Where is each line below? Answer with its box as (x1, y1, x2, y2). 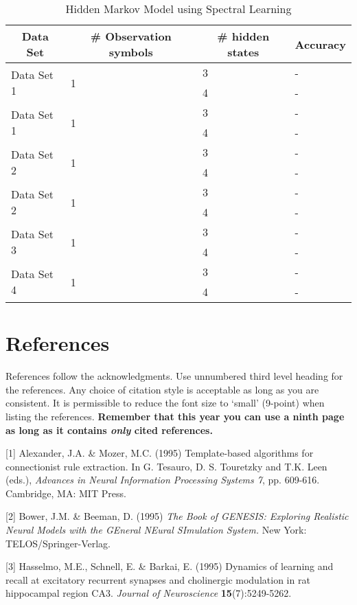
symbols (108, 44, 153, 60)
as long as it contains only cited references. (5, 422, 213, 437)
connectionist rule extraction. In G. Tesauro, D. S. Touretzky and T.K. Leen (5, 459, 327, 473)
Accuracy (295, 36, 346, 52)
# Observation (90, 28, 172, 44)
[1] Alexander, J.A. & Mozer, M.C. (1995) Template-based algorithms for (5, 446, 314, 460)
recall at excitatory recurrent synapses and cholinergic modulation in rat (5, 572, 310, 586)
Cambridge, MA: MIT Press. (5, 486, 126, 500)
